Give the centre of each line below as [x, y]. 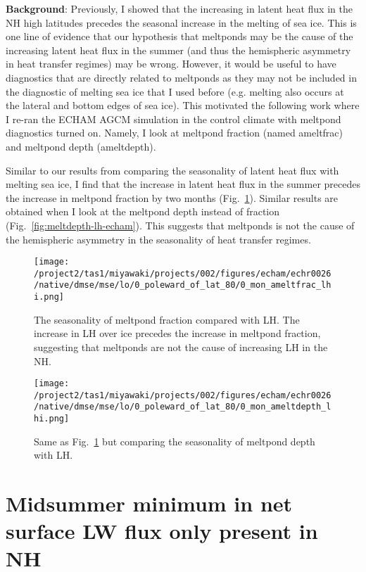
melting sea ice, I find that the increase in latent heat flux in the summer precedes [183, 184]
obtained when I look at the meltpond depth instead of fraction [143, 211]
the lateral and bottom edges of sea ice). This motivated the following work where [183, 105]
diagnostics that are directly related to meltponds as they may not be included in [181, 77]
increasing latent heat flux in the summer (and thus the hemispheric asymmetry [178, 50]
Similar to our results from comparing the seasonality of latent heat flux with [172, 170]
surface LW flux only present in [162, 531]
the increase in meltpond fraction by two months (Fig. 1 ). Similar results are [172, 197]
